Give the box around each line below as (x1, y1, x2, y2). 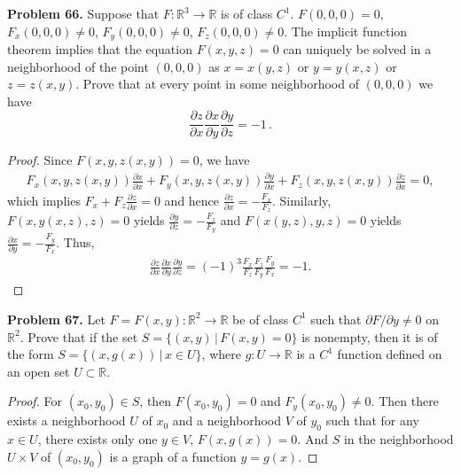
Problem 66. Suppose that (7, 4, 160, 22)
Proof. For (7, 392, 63, 410)
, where (201, 345, 241, 363)
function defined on (337, 345, 442, 363)
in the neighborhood (343, 430, 454, 448)
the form (7, 345, 54, 363)
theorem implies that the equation (7, 40, 192, 58)
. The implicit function (284, 21, 408, 40)
